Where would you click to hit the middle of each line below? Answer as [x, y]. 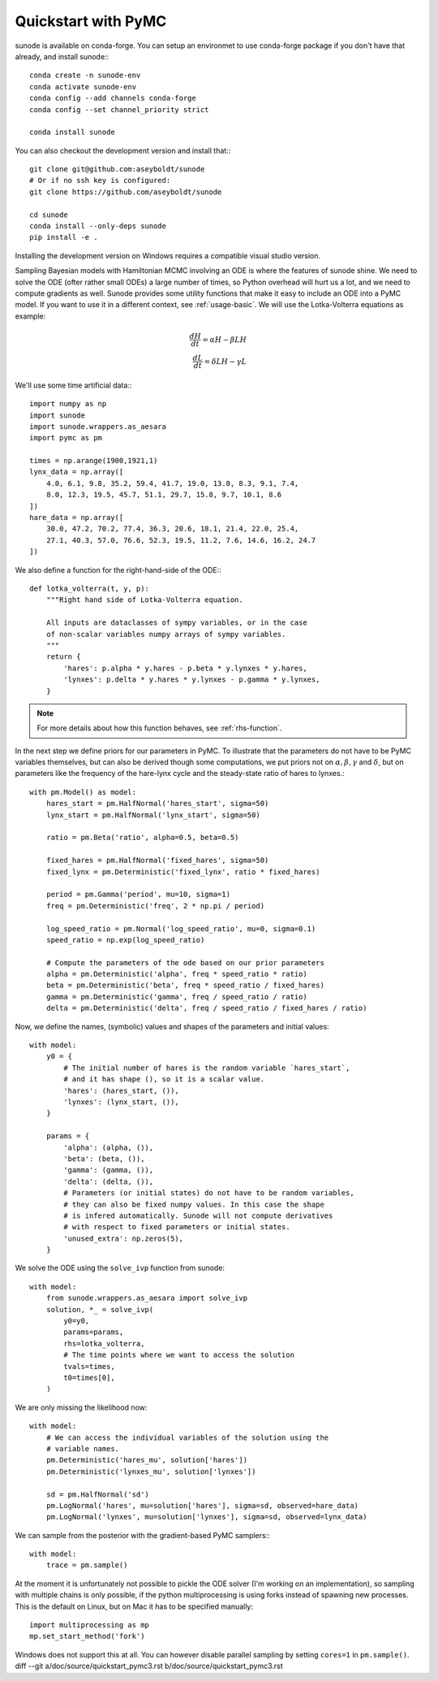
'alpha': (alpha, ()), [109, 1147]
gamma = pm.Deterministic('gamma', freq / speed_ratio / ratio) [176, 996]
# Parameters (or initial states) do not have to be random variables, [209, 1193]
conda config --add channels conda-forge [113, 98]
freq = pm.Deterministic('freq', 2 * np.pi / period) [155, 905]
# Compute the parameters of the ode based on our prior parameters [185, 962]
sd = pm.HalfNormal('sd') [98, 1494]
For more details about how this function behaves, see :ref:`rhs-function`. [159, 728]
